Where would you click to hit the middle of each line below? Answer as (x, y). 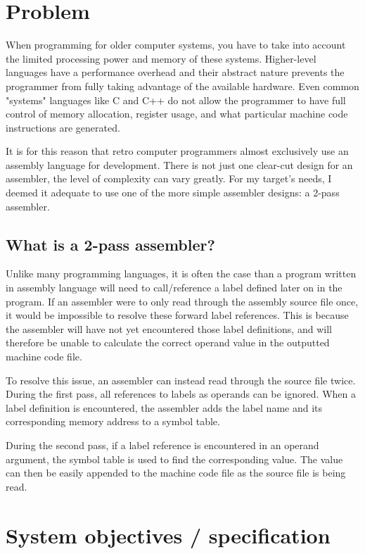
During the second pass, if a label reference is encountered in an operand (162, 445)
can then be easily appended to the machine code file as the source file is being (176, 473)
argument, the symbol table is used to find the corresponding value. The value (174, 459)
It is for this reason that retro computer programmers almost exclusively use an (177, 151)
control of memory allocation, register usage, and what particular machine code (177, 114)
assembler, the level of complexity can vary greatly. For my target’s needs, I (169, 178)
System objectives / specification (168, 535)
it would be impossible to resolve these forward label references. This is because (177, 315)
